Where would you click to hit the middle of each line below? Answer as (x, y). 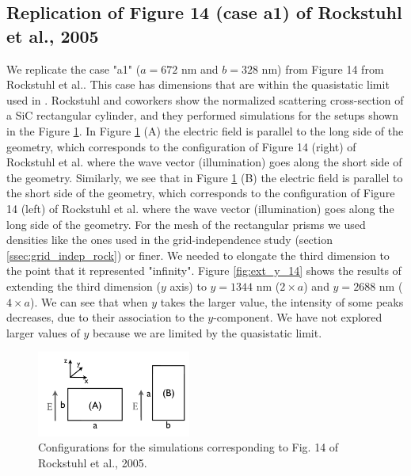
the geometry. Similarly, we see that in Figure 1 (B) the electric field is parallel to (205, 177)
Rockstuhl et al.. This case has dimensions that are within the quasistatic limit (198, 84)
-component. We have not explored (298, 317)
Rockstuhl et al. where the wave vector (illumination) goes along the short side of (204, 162)
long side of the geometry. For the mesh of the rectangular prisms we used (186, 224)
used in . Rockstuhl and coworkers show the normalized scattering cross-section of (205, 99)
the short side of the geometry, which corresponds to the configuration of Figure (201, 193)
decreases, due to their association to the (105, 317)
